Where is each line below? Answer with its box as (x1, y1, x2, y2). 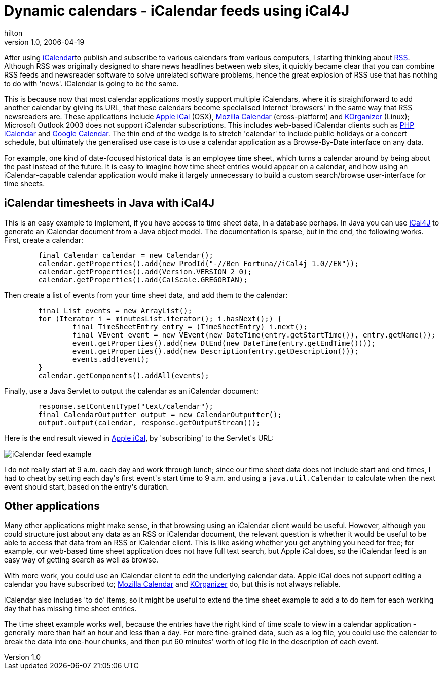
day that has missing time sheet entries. (4, 604, 137, 613)
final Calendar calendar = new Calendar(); (38, 251, 214, 259)
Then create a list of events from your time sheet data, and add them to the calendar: (4, 290, 288, 299)
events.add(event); (72, 355, 150, 363)
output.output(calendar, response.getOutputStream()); (38, 418, 261, 427)
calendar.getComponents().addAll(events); (38, 371, 209, 380)
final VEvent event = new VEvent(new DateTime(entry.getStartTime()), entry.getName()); (72, 330, 436, 339)
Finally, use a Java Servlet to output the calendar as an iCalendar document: (4, 386, 259, 395)
